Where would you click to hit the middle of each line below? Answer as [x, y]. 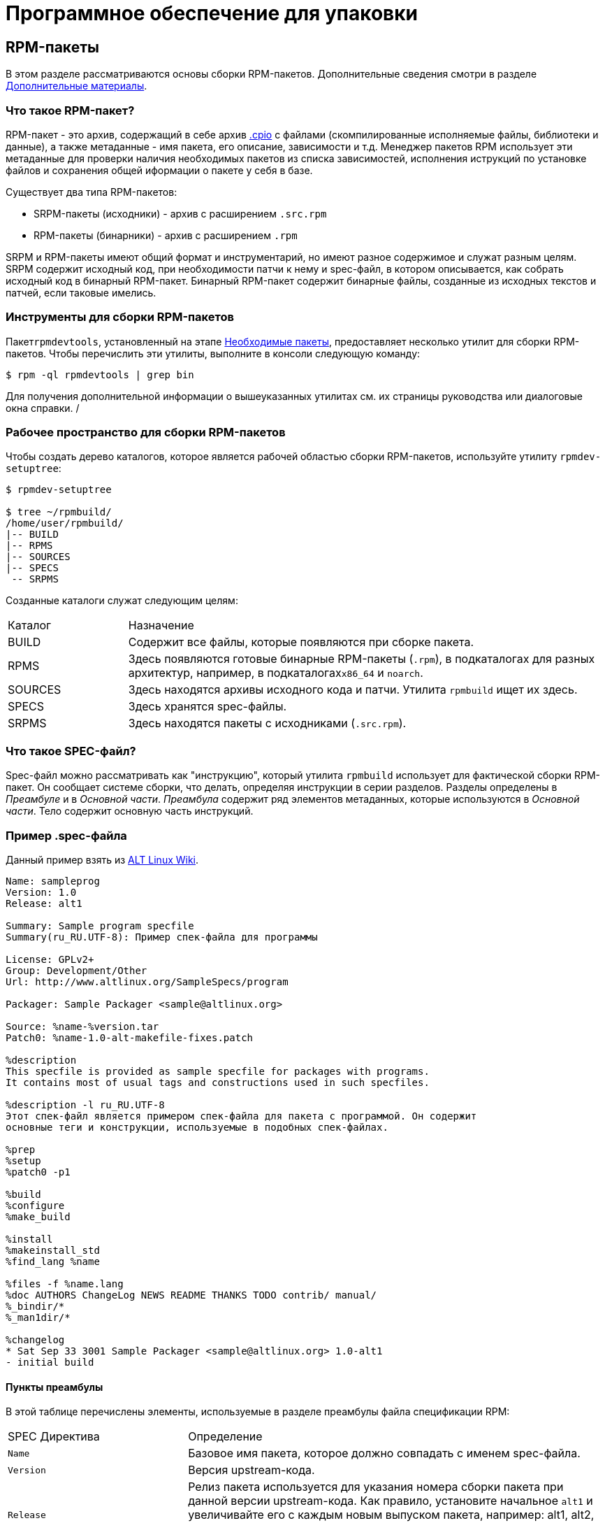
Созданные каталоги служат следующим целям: [122, 601]
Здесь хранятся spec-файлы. [207, 707]
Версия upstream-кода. [252, 1470]
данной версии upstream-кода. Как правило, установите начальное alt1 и [391, 1501]
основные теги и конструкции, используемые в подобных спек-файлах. [197, 1127]
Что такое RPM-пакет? [70, 110]
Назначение [161, 625]
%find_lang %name [53, 1261]
